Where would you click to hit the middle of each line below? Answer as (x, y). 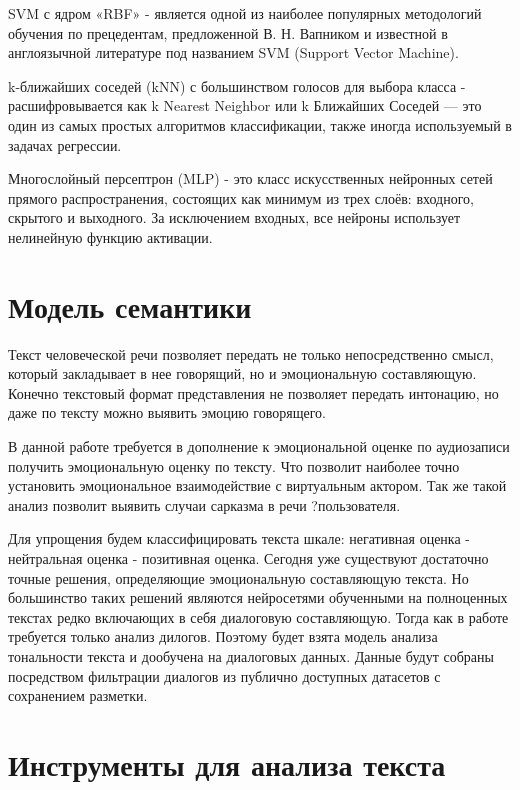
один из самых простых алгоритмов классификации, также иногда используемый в (260, 124)
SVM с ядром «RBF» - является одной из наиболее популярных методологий (245, 13)
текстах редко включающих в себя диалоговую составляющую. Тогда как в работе (258, 616)
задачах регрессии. (65, 144)
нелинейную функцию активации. (110, 236)
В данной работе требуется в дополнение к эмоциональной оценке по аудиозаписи (259, 446)
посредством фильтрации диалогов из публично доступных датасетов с (224, 675)
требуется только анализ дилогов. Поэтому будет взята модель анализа (223, 636)
